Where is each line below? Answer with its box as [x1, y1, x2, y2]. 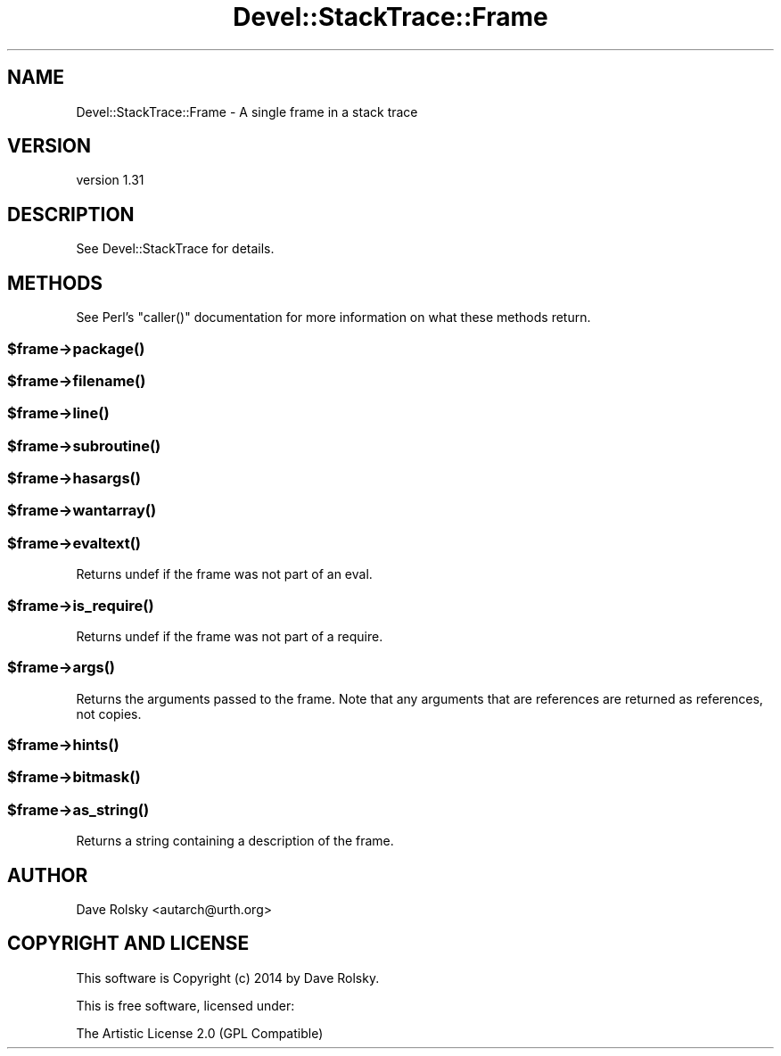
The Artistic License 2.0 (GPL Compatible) [76, 1025, 324, 1041]
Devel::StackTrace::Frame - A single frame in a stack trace [76, 103, 418, 120]
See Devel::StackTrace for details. [76, 241, 275, 257]
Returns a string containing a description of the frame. [76, 833, 394, 849]
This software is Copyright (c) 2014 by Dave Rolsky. [76, 969, 380, 986]
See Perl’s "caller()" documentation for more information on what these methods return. [76, 309, 591, 326]
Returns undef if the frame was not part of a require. [76, 628, 383, 644]
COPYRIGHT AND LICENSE [7, 932, 250, 955]
